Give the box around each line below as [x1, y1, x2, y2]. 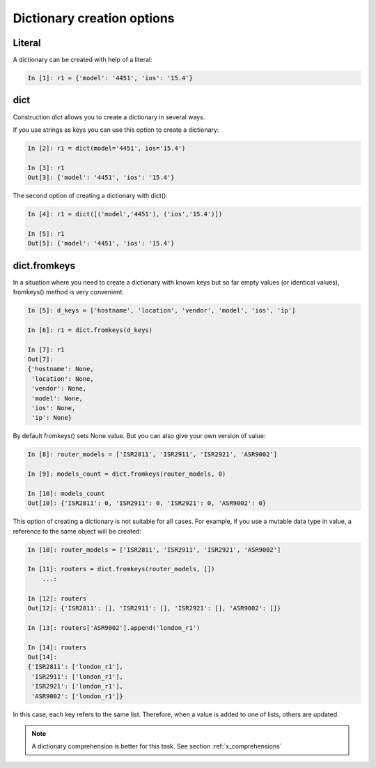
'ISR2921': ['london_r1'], [31, 682, 123, 691]
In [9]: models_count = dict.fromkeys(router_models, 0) [27, 470, 226, 478]
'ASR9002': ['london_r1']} [31, 692, 123, 700]
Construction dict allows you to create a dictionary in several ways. [13, 112, 205, 121]
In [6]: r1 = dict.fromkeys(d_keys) [27, 326, 153, 334]
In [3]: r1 [27, 164, 65, 172]
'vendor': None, [31, 384, 87, 393]
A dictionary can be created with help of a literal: [13, 56, 152, 64]
